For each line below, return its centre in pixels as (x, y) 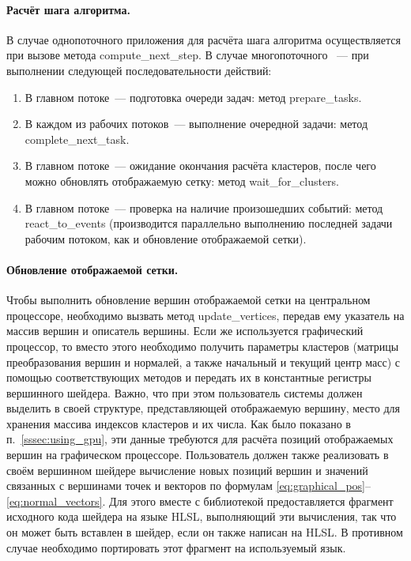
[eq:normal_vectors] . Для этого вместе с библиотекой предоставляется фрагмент (200, 501)
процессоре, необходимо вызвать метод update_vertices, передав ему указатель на (205, 315)
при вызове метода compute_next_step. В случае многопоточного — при (188, 55)
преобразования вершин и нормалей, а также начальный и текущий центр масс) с (204, 361)
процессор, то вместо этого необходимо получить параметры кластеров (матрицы (203, 346)
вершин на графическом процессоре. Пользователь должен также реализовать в (198, 455)
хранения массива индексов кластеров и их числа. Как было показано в (179, 423)
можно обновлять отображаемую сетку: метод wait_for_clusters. (182, 181)
